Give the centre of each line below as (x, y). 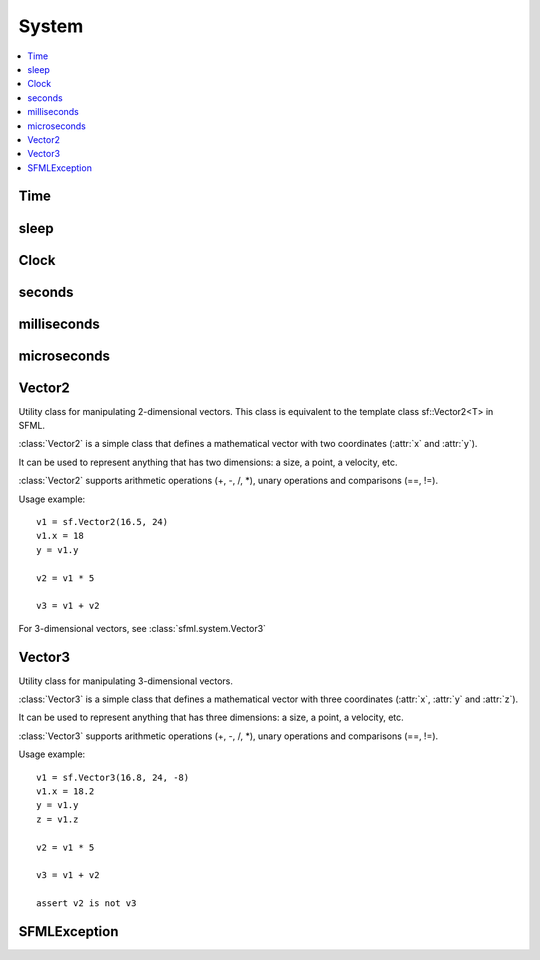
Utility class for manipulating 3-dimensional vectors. (126, 681)
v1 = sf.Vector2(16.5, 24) (102, 522)
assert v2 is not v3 (86, 903)
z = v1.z (57, 819)
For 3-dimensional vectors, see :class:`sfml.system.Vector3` (142, 628)
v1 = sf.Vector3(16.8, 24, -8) (113, 777)
